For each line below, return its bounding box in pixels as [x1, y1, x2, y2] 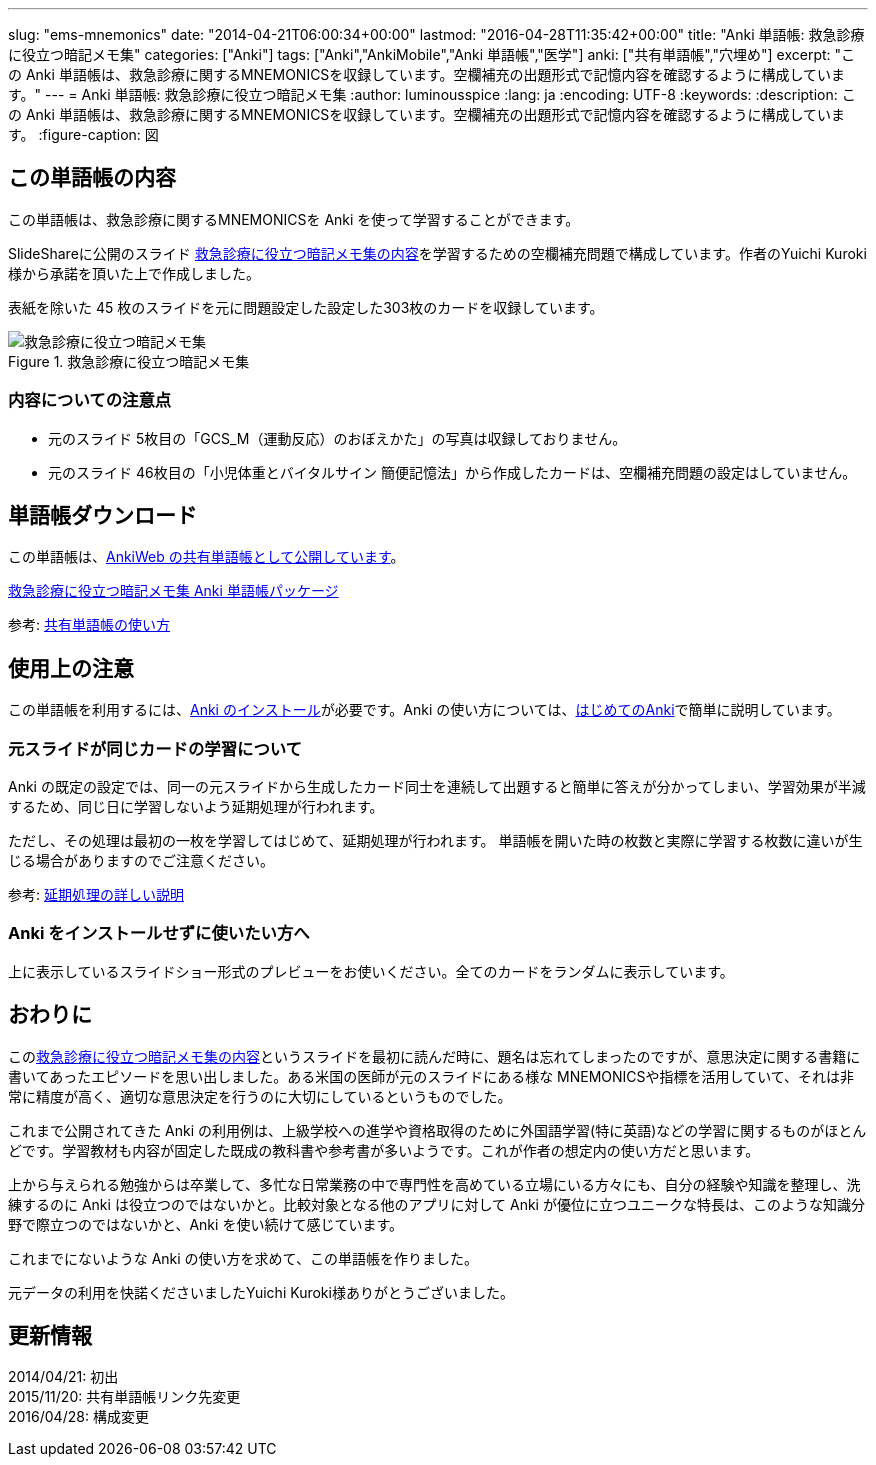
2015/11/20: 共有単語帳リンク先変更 [8, 1388, 241, 1406]
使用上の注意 [8, 655, 134, 681]
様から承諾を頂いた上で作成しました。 [8, 264, 260, 282]
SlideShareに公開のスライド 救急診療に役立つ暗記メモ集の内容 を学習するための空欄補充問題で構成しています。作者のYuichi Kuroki [8, 244, 867, 262]
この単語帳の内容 [8, 165, 176, 191]
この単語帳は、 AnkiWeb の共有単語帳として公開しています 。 [8, 548, 405, 566]
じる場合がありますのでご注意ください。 [8, 852, 274, 870]
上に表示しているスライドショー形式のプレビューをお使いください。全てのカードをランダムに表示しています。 [8, 962, 734, 980]
